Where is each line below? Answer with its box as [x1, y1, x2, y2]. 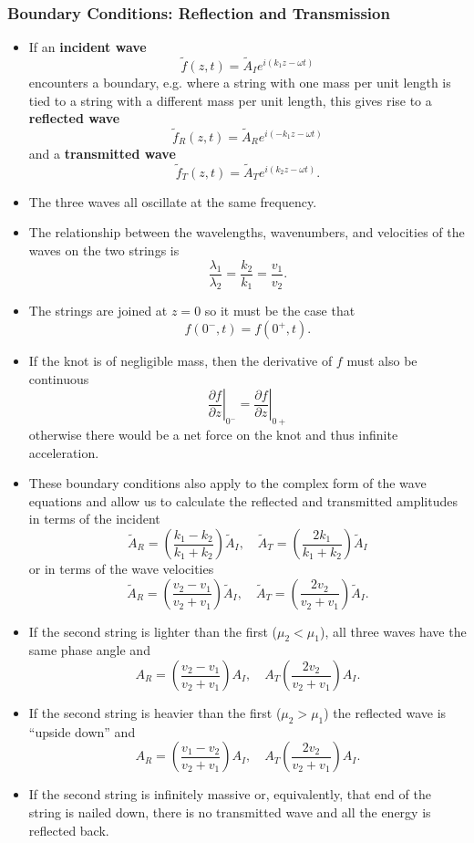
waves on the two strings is [28, 241, 180, 260]
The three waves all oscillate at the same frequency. [28, 192, 317, 211]
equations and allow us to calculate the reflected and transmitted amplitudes [28, 491, 458, 510]
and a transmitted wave [28, 144, 176, 163]
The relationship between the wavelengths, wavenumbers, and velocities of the [28, 223, 465, 242]
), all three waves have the [320, 621, 467, 640]
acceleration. [28, 442, 99, 462]
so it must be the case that [204, 301, 355, 320]
